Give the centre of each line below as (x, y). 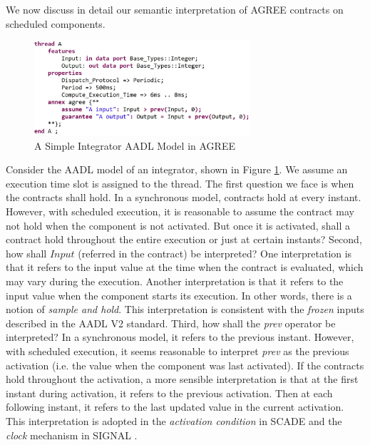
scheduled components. (56, 23)
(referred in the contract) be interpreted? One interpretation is (215, 253)
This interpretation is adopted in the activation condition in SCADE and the (174, 420)
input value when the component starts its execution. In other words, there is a (179, 295)
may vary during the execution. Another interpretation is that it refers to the (175, 281)
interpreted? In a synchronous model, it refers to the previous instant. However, (180, 337)
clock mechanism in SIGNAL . (72, 435)
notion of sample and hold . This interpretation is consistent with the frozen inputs (185, 309)
